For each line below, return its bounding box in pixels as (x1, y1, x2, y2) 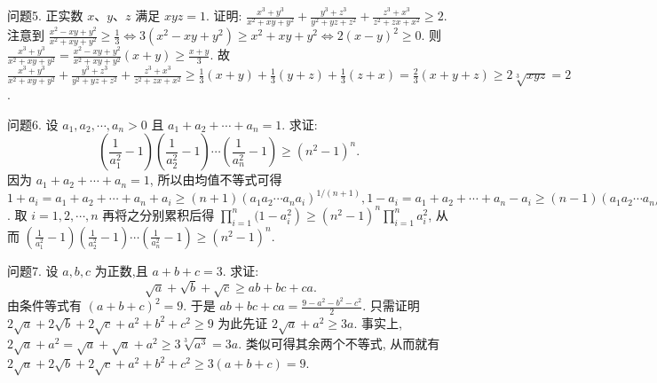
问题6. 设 (7, 114, 59, 133)
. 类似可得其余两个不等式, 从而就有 (238, 333, 440, 352)
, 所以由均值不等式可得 (149, 170, 282, 189)
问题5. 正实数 (7, 6, 83, 24)
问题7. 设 (7, 261, 59, 279)
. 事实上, (353, 313, 402, 332)
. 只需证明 (362, 296, 420, 315)
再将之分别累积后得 (102, 205, 215, 223)
